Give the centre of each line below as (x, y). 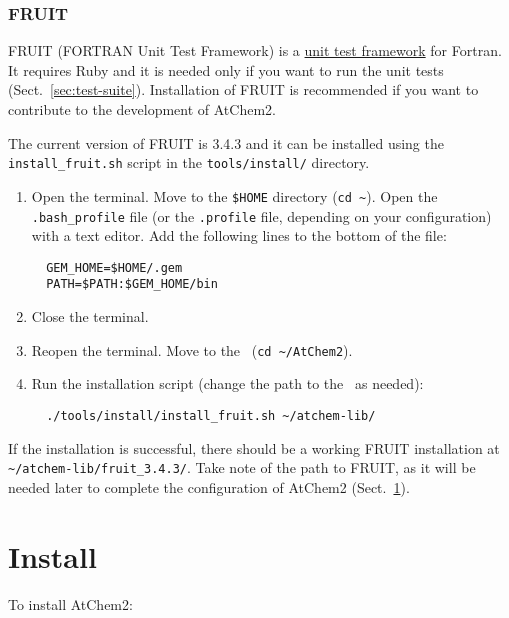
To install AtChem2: (70, 603)
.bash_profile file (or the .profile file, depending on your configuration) (261, 215)
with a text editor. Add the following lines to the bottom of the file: (239, 235)
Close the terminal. (90, 316)
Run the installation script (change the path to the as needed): (227, 383)
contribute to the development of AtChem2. (142, 109)
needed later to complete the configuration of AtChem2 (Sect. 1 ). (209, 486)
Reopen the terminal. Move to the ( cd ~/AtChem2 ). (192, 349)
